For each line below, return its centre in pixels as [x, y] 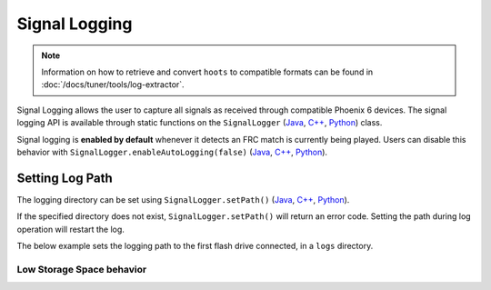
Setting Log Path [65, 178]
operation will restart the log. [70, 229]
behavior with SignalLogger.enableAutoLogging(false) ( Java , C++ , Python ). [172, 152]
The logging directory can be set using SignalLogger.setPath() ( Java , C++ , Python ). [183, 199]
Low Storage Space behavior [82, 269]
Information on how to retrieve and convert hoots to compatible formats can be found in [207, 72]
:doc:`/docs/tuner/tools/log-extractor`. [113, 85]
